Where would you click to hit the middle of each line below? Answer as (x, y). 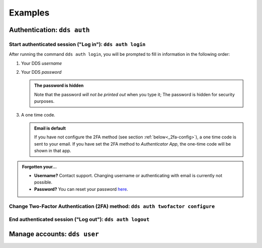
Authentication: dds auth (49, 30)
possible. (43, 182)
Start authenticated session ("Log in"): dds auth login (77, 44)
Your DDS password (41, 72)
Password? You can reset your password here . (81, 189)
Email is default (50, 128)
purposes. (44, 101)
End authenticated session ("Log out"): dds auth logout (79, 219)
